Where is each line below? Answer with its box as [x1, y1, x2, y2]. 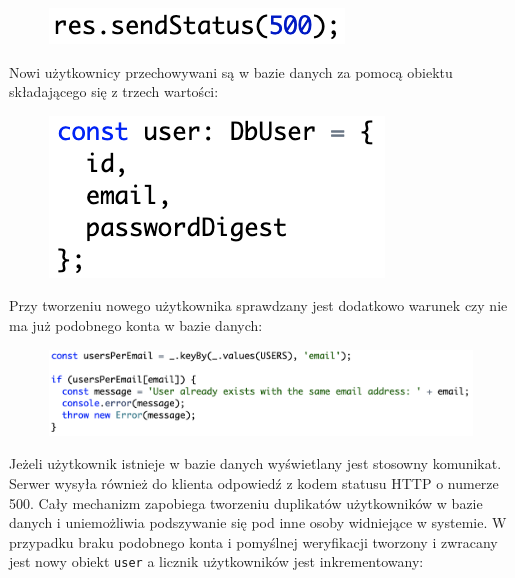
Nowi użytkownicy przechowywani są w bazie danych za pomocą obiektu [9, 61, 453, 82]
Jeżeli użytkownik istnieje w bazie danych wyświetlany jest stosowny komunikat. [9, 453, 502, 474]
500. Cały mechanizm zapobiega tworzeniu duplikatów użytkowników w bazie [9, 492, 483, 513]
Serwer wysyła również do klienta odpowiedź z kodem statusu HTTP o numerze [9, 472, 499, 493]
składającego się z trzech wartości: [9, 81, 219, 102]
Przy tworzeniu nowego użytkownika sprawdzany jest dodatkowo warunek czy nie [9, 295, 508, 316]
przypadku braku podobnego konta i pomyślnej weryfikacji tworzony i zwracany [9, 531, 498, 552]
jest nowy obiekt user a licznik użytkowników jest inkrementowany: [9, 551, 424, 572]
